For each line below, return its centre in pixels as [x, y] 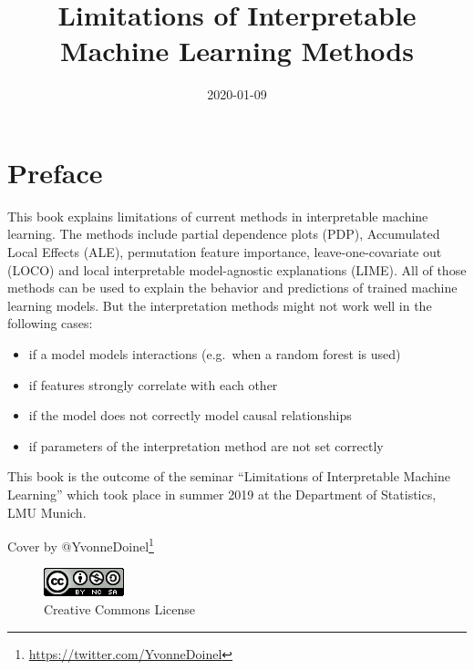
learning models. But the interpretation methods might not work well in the [220, 305]
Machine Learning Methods [237, 51]
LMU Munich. [47, 512]
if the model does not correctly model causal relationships [190, 415]
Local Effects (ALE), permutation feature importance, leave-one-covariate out [225, 252]
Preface [55, 172]
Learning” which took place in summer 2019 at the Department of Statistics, [222, 494]
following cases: [50, 323]
